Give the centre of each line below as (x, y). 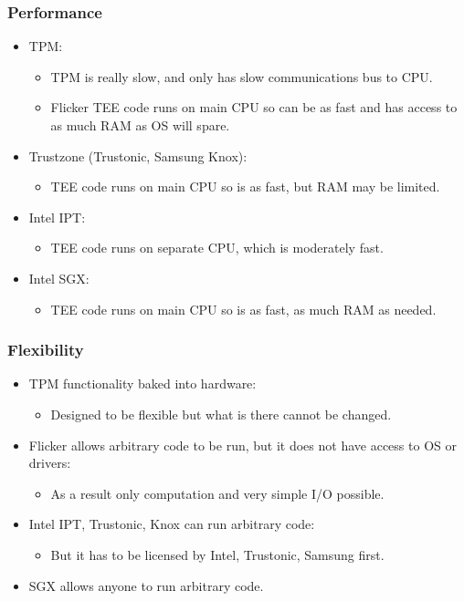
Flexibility (46, 350)
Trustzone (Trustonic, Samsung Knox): (138, 155)
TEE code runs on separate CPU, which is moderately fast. (217, 248)
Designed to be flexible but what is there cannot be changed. (221, 414)
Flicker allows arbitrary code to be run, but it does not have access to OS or (243, 445)
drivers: (50, 463)
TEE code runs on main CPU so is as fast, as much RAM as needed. (243, 309)
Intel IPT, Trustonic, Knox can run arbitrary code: (172, 524)
